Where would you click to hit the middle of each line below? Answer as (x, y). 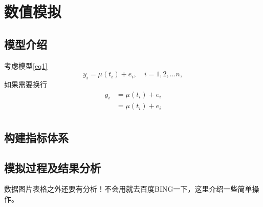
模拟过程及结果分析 (52, 167)
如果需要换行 (26, 84)
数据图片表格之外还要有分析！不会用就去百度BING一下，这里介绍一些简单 (128, 189)
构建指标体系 (36, 137)
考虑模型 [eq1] (26, 65)
